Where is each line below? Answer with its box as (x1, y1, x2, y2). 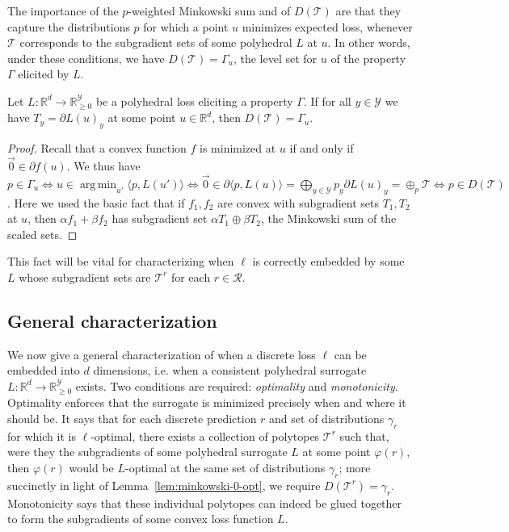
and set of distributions (269, 409, 385, 426)
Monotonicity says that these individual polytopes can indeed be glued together (7, 494, 402, 511)
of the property (330, 49, 406, 66)
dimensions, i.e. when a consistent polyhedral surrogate (93, 362, 367, 379)
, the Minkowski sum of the (260, 210, 397, 227)
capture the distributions (7, 18, 130, 35)
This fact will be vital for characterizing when (7, 253, 234, 270)
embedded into (7, 362, 80, 379)
